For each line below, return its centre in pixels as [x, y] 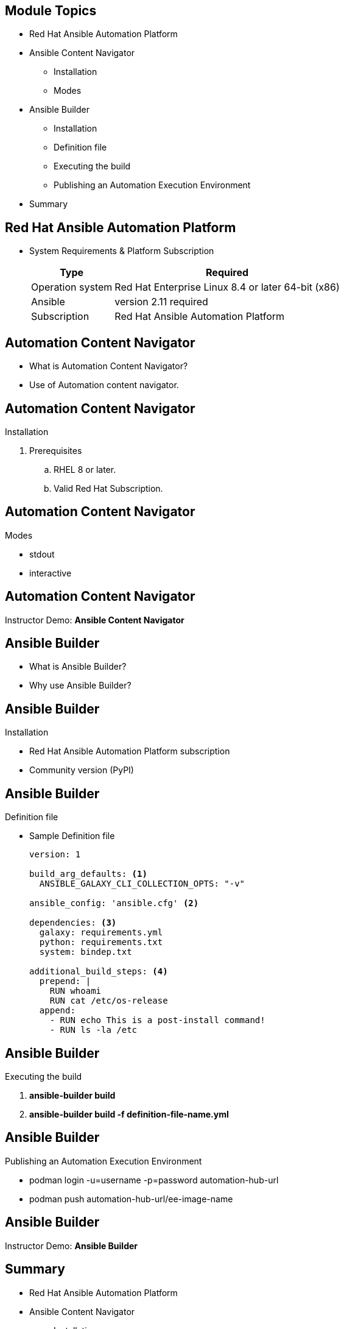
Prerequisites [56, 450]
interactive [51, 573]
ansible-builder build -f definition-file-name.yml [129, 1115]
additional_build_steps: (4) [99, 972]
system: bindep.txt [86, 952]
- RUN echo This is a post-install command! [157, 1020]
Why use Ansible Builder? [80, 686]
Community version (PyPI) [82, 770]
